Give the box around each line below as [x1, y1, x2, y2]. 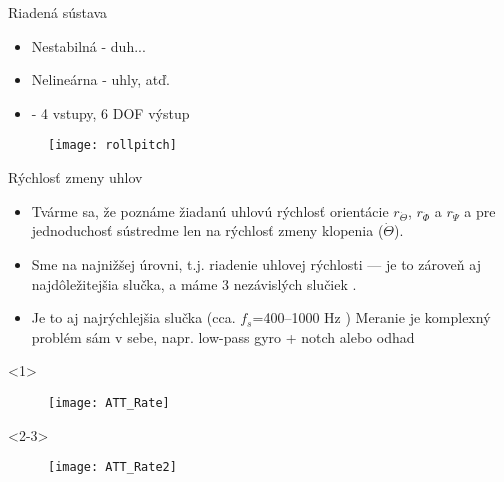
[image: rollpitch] [48, 138, 177, 153]
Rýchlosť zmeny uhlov [8, 167, 143, 188]
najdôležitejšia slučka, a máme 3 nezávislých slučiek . [31, 273, 357, 294]
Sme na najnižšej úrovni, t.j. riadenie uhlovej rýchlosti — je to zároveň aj [31, 253, 481, 274]
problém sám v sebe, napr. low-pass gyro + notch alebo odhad [31, 326, 415, 347]
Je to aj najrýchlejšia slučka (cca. [31, 307, 236, 328]
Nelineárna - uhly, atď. [31, 69, 170, 90]
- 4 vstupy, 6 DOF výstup [31, 102, 190, 123]
